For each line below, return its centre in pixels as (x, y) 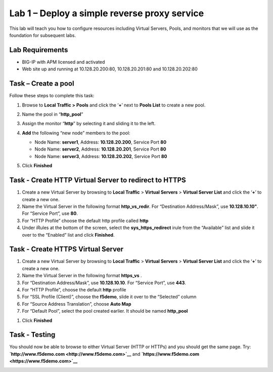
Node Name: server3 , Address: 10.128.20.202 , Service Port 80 (101, 156)
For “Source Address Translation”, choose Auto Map (77, 304)
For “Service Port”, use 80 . (50, 213)
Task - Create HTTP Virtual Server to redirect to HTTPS (98, 180)
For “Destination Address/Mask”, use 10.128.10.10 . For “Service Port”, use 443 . (104, 283)
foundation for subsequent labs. (42, 35)
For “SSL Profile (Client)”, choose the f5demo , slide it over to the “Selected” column (109, 297)
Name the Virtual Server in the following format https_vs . (82, 276)
